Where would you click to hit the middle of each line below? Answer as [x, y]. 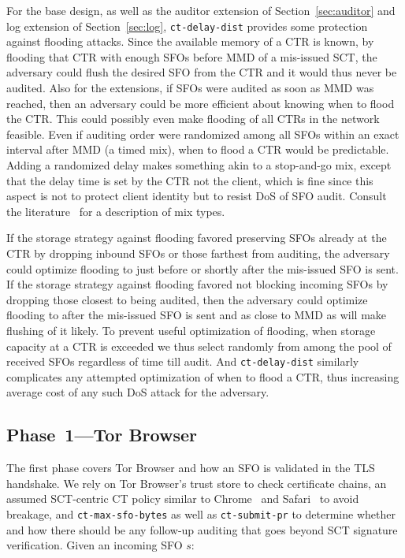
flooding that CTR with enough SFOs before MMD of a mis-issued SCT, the [192, 56]
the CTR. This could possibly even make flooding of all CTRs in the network [193, 119]
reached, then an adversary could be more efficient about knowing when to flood [201, 103]
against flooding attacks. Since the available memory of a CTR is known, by [190, 41]
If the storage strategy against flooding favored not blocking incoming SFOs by [197, 284]
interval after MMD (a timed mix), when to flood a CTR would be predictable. [198, 149]
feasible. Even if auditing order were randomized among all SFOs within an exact [203, 134]
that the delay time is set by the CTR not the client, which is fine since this [190, 180]
